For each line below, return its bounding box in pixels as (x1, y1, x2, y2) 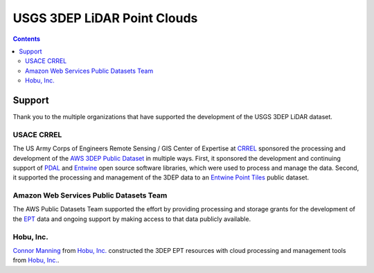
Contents (12, 35, 41, 43)
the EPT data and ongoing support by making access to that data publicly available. (12, 215, 251, 223)
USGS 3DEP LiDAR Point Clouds (12, 10, 198, 26)
